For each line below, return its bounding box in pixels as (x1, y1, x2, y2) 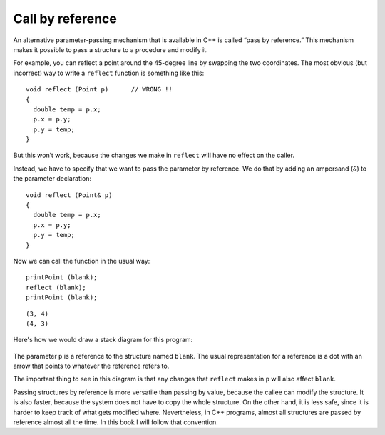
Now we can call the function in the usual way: (13, 256, 150, 265)
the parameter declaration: (13, 174, 92, 183)
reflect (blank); (26, 283, 86, 291)
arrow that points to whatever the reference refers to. (13, 361, 170, 371)
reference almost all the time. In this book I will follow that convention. (13, 418, 219, 426)
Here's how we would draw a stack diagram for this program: (13, 336, 193, 344)
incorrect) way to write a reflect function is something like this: (13, 69, 205, 77)
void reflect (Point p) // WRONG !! (26, 86, 173, 94)
